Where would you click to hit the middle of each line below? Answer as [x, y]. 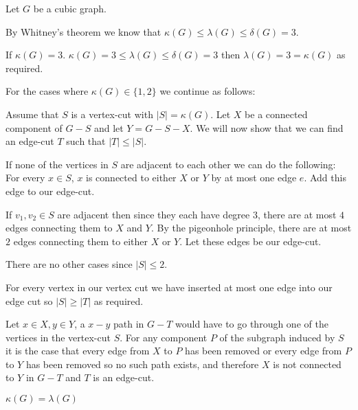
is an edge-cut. [124, 377]
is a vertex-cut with [112, 114]
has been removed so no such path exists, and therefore [142, 364]
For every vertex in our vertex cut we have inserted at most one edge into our [169, 287]
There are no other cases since [69, 264]
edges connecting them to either [80, 241]
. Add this [325, 178]
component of [34, 127]
